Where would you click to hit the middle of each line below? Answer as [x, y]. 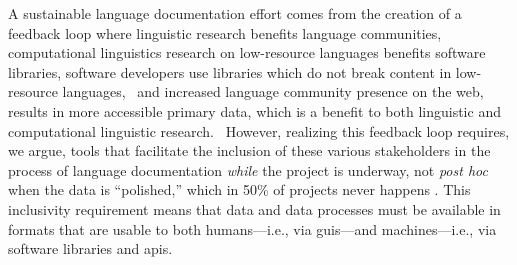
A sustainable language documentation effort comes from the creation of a [235, 13]
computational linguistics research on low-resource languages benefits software [247, 52]
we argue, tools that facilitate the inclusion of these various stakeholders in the [249, 150]
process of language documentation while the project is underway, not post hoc [248, 169]
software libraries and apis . [90, 248]
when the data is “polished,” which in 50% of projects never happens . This [239, 189]
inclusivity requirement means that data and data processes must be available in [254, 208]
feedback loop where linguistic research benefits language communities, [225, 32]
